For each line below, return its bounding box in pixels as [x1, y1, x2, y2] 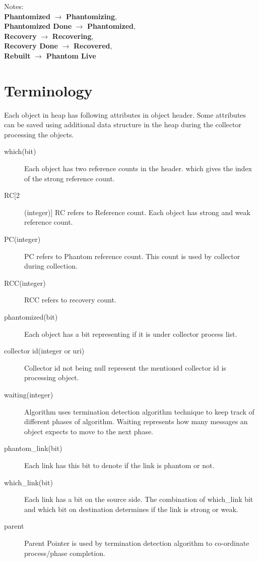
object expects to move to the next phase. [24, 426, 154, 436]
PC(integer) [4, 234, 41, 244]
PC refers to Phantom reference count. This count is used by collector [24, 250, 240, 261]
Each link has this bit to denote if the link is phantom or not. [24, 459, 215, 470]
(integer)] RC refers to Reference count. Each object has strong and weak [24, 207, 250, 217]
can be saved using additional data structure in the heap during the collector [4, 119, 241, 130]
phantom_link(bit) [4, 443, 62, 453]
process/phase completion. [24, 547, 105, 558]
